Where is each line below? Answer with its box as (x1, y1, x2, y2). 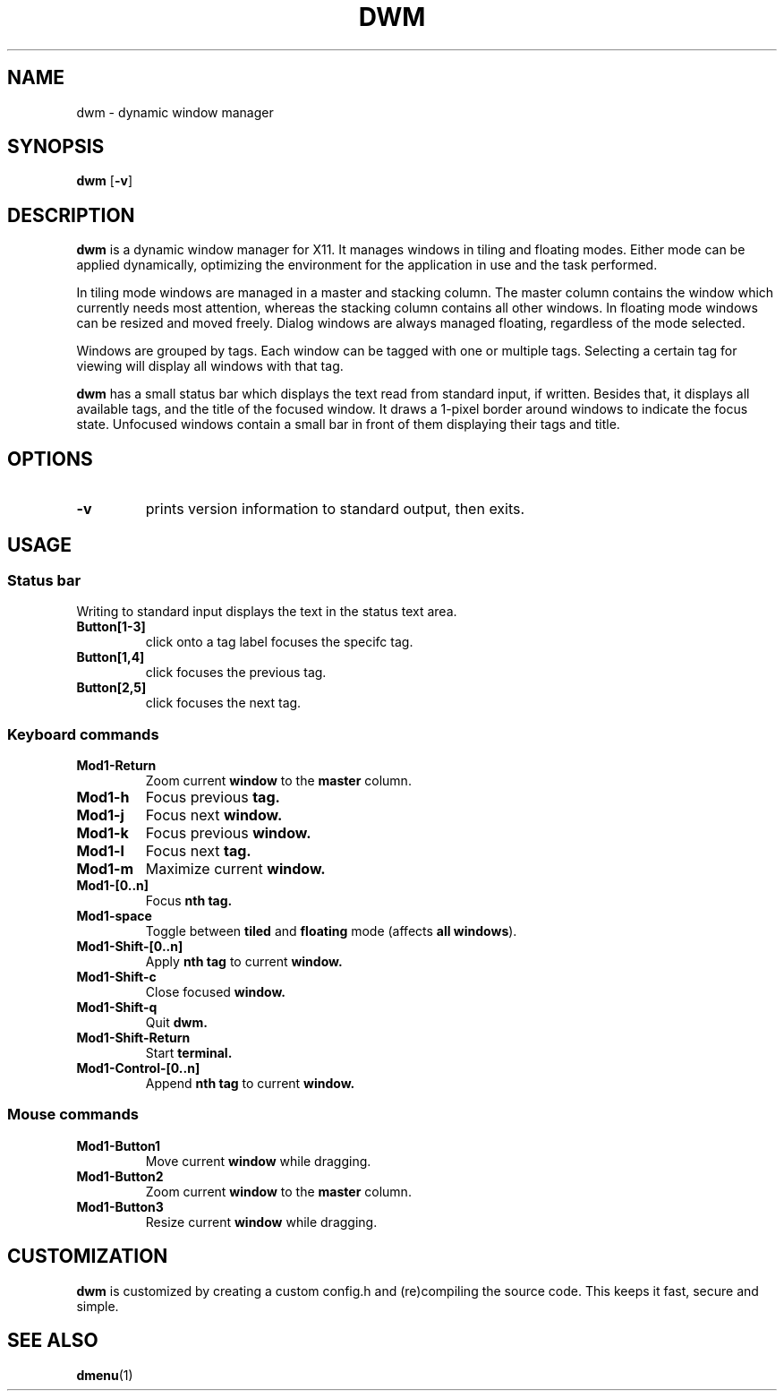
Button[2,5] (76, 680, 147, 696)
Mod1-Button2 (76, 1168, 164, 1184)
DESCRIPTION (7, 203, 135, 227)
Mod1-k (76, 824, 129, 843)
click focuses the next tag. (145, 695, 302, 711)
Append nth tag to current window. (145, 1076, 355, 1092)
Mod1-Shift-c (76, 969, 157, 985)
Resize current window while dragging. (145, 1214, 378, 1230)
